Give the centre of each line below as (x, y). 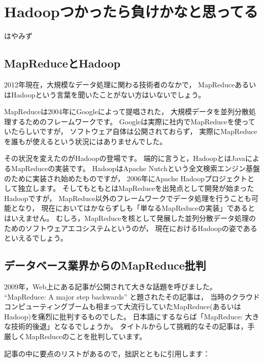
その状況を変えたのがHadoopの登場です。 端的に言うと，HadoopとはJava (125, 158)
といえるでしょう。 (36, 238)
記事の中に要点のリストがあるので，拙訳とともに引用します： (107, 353)
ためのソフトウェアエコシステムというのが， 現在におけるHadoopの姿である (131, 228)
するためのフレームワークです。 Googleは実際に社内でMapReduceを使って (133, 121)
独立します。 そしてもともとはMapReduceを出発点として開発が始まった (136, 188)
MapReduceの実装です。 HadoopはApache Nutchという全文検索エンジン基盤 (135, 168)
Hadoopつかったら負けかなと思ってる (131, 11)
